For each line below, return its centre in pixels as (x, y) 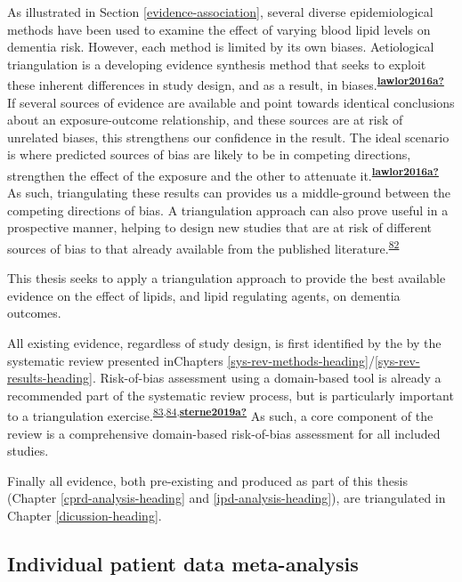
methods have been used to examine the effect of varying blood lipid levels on (219, 29)
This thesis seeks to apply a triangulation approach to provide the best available (227, 278)
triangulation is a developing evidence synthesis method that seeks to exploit (217, 64)
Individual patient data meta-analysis (183, 564)
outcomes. (34, 313)
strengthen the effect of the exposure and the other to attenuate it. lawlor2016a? (223, 174)
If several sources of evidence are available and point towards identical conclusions (231, 102)
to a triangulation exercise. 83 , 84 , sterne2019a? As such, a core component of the (220, 415)
